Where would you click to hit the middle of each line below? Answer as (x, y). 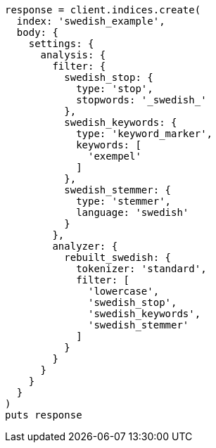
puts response (44, 415)
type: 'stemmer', (124, 201)
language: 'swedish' (133, 212)
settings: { (61, 44)
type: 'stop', (115, 89)
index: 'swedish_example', (91, 21)
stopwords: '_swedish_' (141, 100)
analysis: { (73, 55)
